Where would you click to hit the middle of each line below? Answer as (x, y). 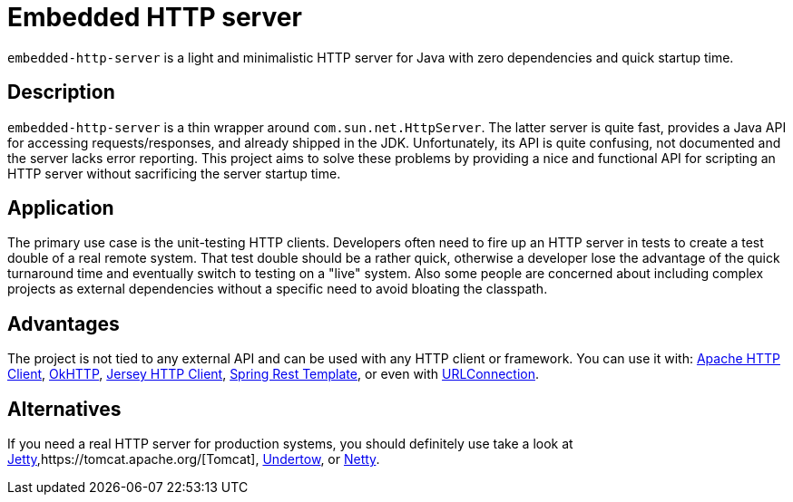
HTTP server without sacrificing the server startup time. (174, 173)
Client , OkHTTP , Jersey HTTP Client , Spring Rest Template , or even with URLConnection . (274, 374)
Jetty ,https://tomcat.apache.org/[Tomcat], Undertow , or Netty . (194, 459)
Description (61, 92)
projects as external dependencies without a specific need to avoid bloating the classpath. (278, 289)
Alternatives (64, 409)
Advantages (64, 323)
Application (61, 208)
